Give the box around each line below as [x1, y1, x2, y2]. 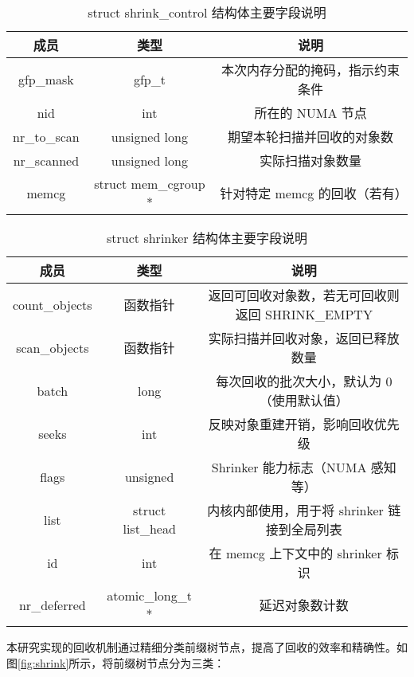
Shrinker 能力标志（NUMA [211, 458, 367, 476]
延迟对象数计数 [259, 596, 349, 614]
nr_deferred [18, 595, 86, 614]
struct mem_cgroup [94, 174, 205, 193]
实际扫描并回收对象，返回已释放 [208, 329, 400, 347]
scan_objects [16, 338, 89, 357]
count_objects [13, 295, 92, 314]
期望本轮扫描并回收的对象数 [228, 127, 394, 146]
